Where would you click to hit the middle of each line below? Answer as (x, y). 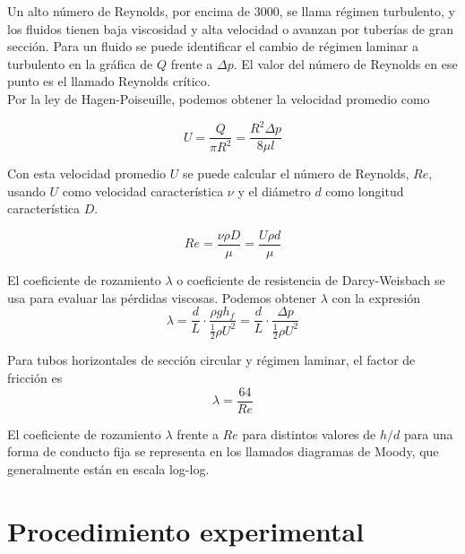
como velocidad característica (143, 190)
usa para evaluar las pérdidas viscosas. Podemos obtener (162, 297)
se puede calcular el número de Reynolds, (296, 173)
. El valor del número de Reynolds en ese (345, 63)
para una (428, 433)
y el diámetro (274, 190)
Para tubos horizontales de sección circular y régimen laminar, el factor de (211, 360)
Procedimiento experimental (186, 530)
